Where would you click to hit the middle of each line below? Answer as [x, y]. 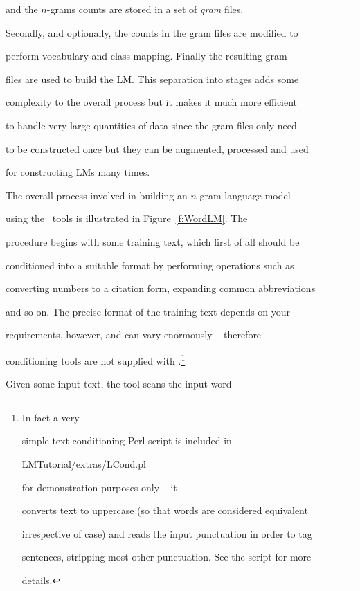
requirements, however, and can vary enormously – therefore [134, 335]
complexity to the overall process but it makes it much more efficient [152, 102]
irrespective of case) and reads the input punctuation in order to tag [167, 533]
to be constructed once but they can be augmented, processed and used [157, 148]
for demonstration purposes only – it [99, 487]
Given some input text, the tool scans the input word [119, 384]
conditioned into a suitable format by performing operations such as [150, 265]
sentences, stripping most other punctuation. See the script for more [166, 557]
